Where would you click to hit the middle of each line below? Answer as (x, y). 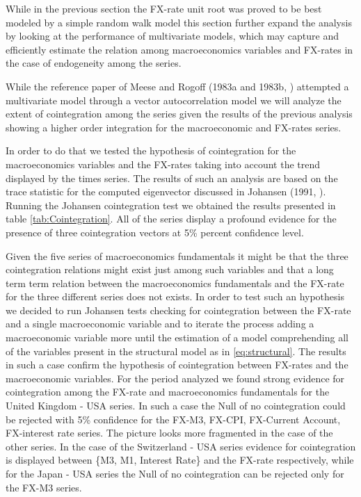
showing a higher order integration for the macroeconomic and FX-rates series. (174, 127)
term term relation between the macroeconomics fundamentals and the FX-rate (175, 283)
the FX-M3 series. (44, 487)
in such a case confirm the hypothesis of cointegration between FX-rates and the (177, 365)
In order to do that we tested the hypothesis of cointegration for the (151, 150)
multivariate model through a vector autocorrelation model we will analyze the (174, 100)
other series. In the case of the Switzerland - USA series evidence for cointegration (181, 446)
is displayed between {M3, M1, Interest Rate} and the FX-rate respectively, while (180, 460)
